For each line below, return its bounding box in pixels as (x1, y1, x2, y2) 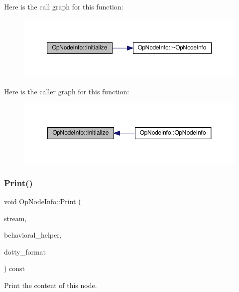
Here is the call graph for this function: (4, 1, 123, 11)
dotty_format (4, 246, 46, 257)
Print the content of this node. (4, 280, 97, 290)
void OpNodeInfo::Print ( (4, 196, 81, 207)
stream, (4, 213, 27, 223)
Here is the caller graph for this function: (4, 86, 129, 96)
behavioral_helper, (4, 230, 62, 240)
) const (4, 263, 25, 274)
